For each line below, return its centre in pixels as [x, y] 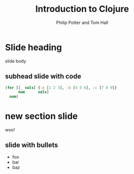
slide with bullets [32, 145]
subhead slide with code [43, 76]
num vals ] [33, 92]
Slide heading [33, 47]
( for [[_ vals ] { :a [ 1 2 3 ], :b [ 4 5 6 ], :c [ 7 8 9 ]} [61, 87]
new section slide [42, 116]
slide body [16, 61]
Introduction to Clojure [82, 9]
